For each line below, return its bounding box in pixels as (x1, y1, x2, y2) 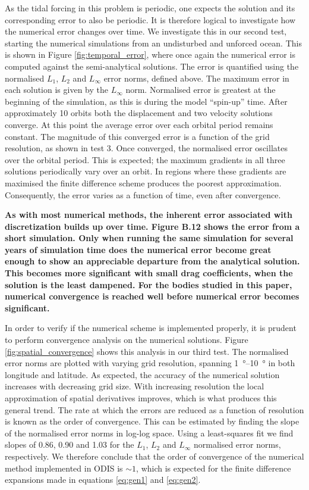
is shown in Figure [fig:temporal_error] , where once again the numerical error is (5, 48, 295, 61)
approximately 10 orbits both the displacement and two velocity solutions (5, 107, 273, 119)
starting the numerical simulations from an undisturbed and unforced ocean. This (5, 36, 302, 49)
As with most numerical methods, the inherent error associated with (5, 208, 292, 221)
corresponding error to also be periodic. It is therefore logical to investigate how (5, 13, 296, 26)
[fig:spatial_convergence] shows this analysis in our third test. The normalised (5, 345, 289, 357)
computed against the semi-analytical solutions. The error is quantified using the (5, 60, 299, 72)
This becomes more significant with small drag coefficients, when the (5, 267, 293, 279)
